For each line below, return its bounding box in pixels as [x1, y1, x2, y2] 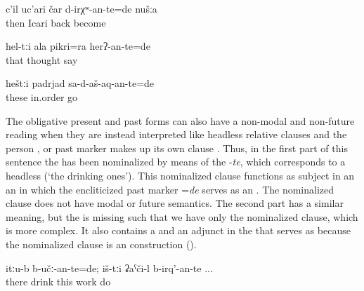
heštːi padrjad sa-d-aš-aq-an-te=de [6, 76, 155, 90]
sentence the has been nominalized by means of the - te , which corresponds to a [6, 154, 346, 169]
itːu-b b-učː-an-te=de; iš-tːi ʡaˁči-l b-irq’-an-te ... [6, 260, 213, 275]
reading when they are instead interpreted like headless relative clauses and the [6, 127, 347, 142]
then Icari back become [6, 15, 106, 29]
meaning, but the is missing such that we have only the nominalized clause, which [6, 209, 358, 224]
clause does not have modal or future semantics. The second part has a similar [6, 196, 344, 210]
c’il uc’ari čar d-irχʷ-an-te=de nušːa [6, 1, 157, 15]
